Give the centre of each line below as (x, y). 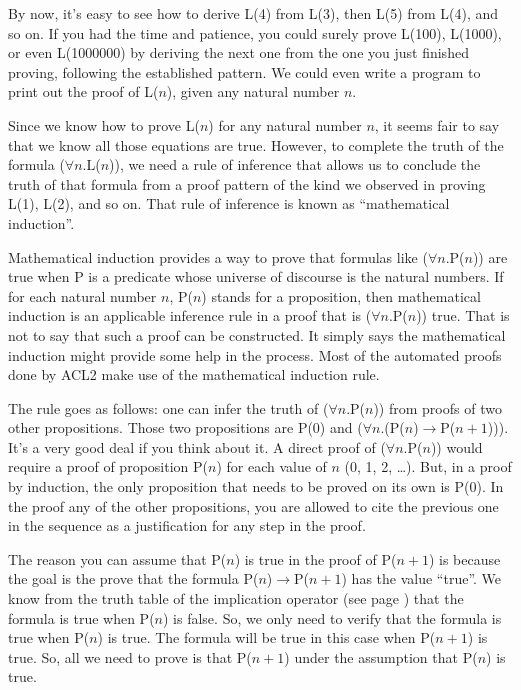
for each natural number (82, 295)
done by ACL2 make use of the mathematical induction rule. (194, 374)
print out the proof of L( (83, 91)
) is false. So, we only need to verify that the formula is (332, 617)
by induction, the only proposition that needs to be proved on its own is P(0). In (256, 486)
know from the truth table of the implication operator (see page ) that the (236, 598)
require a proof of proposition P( (108, 466)
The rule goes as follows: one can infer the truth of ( (168, 407)
